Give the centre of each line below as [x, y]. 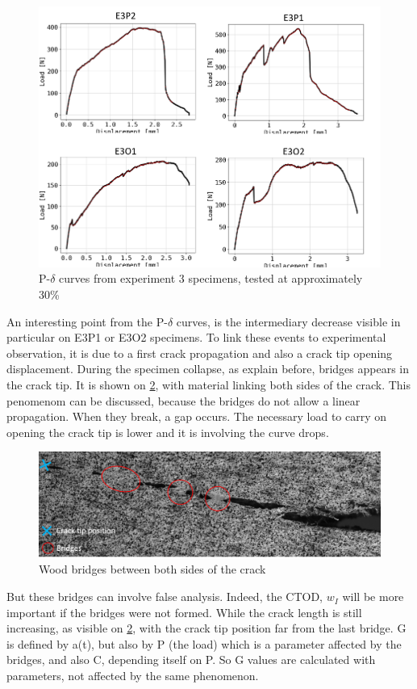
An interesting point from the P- [87, 321]
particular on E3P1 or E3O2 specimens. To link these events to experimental [196, 337]
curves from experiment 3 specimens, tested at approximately [211, 278]
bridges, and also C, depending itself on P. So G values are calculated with [191, 660]
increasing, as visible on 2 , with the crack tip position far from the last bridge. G [206, 628]
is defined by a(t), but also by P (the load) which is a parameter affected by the [204, 643]
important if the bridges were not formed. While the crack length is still [184, 612]
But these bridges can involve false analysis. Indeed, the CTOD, [165, 597]
